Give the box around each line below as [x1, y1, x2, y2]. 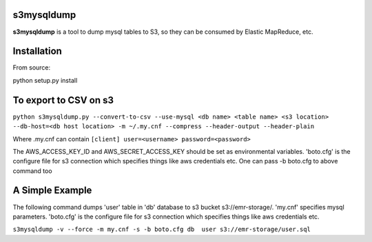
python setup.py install [12, 76, 78, 84]
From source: [12, 63, 51, 72]
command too [12, 166, 52, 175]
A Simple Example [12, 185, 92, 196]
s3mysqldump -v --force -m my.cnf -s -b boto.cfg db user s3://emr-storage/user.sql [12, 225, 311, 234]
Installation [12, 46, 62, 57]
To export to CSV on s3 [12, 94, 114, 106]
